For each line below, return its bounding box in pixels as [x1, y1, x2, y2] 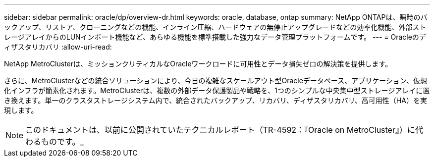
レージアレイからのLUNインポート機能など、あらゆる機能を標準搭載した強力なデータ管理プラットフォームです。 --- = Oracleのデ [4, 33, 426, 41]
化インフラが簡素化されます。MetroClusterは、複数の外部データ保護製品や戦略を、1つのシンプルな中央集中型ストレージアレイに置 [4, 86, 430, 95]
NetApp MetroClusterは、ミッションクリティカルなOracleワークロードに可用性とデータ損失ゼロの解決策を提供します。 [4, 59, 392, 68]
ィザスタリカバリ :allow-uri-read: [4, 43, 112, 51]
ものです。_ [41, 137, 84, 147]
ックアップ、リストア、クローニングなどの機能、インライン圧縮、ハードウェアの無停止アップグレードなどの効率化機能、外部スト [4, 23, 427, 31]
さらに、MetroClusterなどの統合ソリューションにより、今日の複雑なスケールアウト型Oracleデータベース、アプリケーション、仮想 [4, 76, 428, 85]
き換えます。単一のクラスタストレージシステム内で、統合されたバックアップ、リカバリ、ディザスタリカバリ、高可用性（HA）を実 [4, 96, 427, 105]
